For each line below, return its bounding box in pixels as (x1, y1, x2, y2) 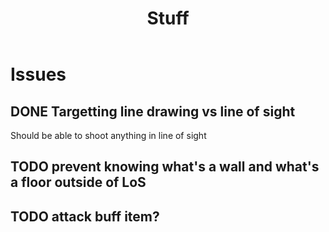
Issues (10, 63, 67, 86)
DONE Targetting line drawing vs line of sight (10, 103, 296, 120)
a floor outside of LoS (10, 174, 147, 191)
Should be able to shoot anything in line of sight (10, 130, 207, 141)
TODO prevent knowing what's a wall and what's (10, 158, 320, 176)
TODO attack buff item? (10, 208, 160, 225)
